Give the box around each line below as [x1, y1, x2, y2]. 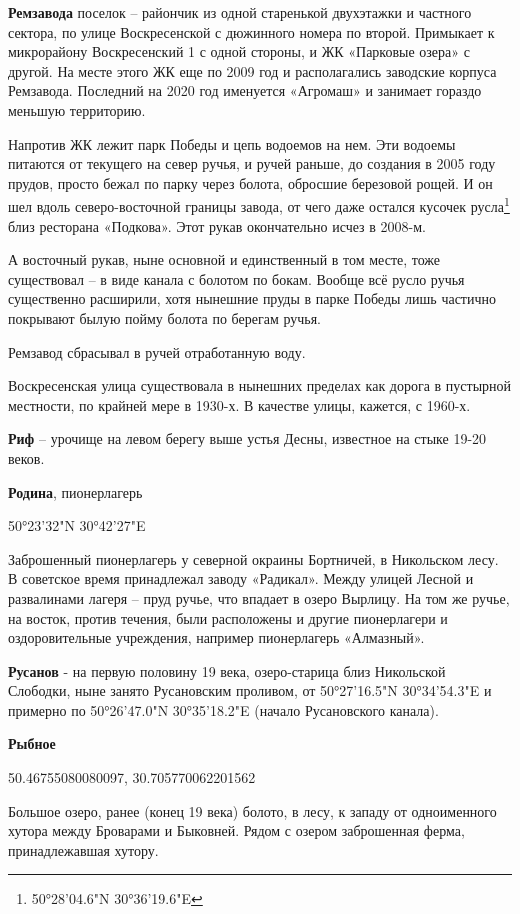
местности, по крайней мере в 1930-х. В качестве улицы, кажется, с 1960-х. [8, 394, 471, 415]
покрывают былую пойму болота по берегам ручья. [8, 307, 322, 328]
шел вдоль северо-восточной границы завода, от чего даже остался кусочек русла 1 [8, 193, 510, 216]
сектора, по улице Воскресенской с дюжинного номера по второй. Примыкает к [8, 21, 495, 42]
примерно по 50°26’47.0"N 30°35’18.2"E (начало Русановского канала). [8, 699, 439, 720]
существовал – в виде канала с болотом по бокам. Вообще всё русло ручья [8, 268, 465, 289]
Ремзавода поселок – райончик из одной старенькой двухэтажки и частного [8, 2, 472, 22]
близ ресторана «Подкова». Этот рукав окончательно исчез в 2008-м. [8, 215, 426, 236]
